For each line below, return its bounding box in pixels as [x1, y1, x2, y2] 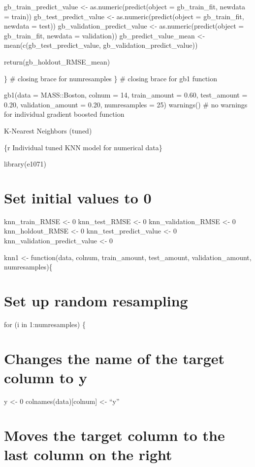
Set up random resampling [4, 291, 188, 310]
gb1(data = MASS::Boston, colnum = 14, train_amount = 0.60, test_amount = [4, 90, 248, 100]
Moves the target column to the [4, 425, 225, 445]
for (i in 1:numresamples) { [4, 319, 86, 329]
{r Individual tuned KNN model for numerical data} [4, 142, 162, 152]
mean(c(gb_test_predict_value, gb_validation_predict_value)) [4, 40, 198, 50]
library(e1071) [4, 159, 47, 169]
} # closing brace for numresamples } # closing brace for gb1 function [4, 73, 217, 83]
